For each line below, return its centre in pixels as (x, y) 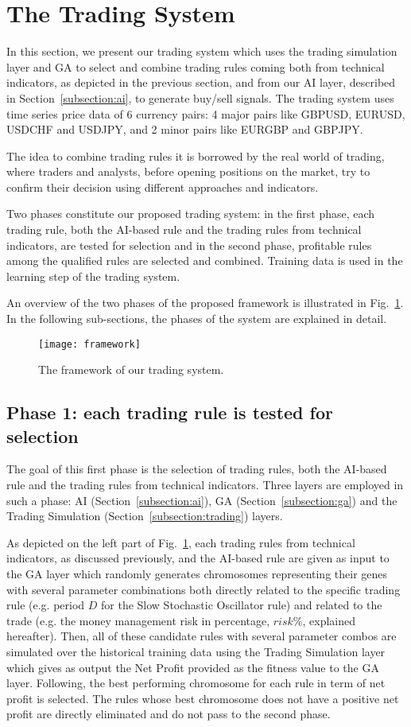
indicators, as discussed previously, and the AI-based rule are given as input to (198, 558)
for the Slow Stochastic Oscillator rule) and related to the (242, 605)
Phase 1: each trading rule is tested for (170, 412)
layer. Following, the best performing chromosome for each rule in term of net (196, 683)
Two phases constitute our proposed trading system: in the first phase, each (191, 214)
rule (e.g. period (46, 605)
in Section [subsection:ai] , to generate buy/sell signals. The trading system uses (200, 97)
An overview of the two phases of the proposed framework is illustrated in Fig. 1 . (205, 303)
